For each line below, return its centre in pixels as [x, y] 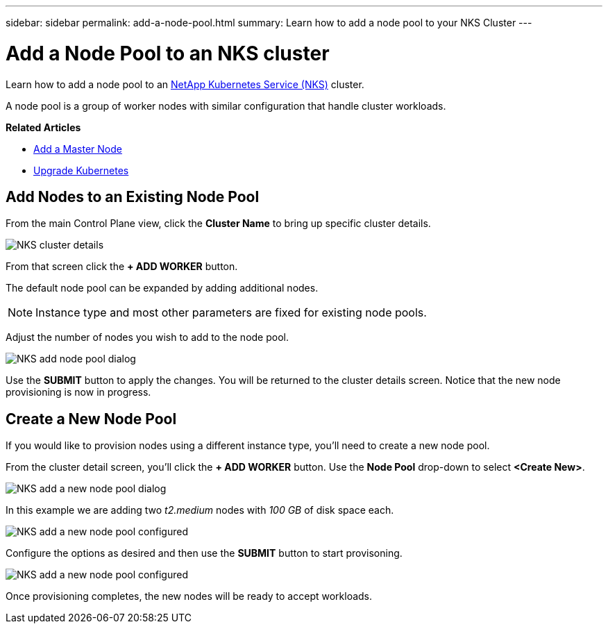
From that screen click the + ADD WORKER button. [122, 267]
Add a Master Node [78, 149]
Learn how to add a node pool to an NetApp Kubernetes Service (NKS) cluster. [185, 84]
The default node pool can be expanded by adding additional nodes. [162, 288]
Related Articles [43, 127]
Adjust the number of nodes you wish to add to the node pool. [147, 337]
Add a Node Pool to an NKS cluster [168, 53]
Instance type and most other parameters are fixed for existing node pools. [231, 313]
